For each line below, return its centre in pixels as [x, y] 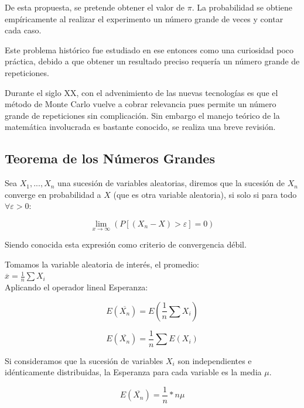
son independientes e [215, 360]
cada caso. [23, 30]
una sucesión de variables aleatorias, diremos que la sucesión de [171, 183]
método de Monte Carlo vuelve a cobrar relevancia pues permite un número [141, 104]
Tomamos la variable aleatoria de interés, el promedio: [102, 264]
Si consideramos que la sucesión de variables [84, 360]
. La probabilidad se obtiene [242, 7]
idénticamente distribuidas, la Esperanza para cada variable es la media [133, 372]
